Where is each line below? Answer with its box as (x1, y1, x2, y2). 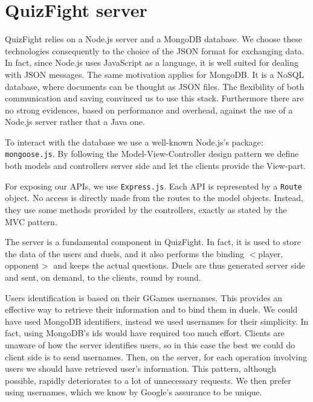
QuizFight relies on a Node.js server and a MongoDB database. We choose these (5, 33, 302, 45)
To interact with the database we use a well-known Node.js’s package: (5, 135, 263, 148)
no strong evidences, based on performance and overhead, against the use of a (5, 103, 293, 116)
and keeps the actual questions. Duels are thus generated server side (53, 259, 305, 272)
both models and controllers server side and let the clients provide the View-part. (5, 159, 306, 172)
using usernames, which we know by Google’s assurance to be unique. (5, 386, 262, 398)
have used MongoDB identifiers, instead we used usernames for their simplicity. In (5, 314, 309, 327)
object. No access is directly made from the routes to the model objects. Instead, (5, 191, 304, 204)
